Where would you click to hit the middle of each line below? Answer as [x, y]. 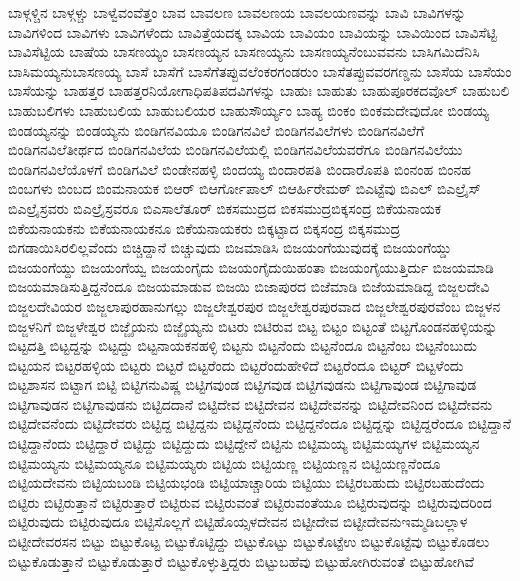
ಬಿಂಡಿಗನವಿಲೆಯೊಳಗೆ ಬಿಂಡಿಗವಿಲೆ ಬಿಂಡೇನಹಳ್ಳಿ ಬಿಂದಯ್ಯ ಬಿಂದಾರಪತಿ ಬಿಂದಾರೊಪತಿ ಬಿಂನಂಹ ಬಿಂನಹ [240, 168]
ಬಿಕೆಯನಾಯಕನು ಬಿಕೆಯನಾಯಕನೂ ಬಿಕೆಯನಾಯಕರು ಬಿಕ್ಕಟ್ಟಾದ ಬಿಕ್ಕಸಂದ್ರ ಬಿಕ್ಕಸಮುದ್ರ [204, 227]
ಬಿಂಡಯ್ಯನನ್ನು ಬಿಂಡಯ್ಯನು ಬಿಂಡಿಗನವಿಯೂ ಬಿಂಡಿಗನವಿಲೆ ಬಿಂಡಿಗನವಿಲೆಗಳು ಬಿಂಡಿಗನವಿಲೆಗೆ [216, 129]
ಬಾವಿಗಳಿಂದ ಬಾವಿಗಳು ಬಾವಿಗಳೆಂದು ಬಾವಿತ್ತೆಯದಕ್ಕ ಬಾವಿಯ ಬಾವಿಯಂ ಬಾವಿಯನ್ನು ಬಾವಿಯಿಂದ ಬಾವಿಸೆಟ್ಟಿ [252, 31]
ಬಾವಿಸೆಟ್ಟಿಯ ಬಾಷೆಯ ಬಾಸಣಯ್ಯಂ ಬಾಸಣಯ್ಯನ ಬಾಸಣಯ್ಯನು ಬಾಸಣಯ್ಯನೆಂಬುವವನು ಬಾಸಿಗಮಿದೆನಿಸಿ [244, 51]
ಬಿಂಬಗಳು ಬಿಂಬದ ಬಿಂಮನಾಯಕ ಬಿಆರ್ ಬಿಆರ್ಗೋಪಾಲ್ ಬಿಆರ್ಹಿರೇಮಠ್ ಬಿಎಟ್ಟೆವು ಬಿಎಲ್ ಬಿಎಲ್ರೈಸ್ [244, 188]
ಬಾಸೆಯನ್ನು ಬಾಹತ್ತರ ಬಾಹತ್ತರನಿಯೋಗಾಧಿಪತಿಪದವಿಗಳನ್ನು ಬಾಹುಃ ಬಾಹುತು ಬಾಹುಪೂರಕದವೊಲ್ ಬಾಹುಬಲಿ [259, 90]
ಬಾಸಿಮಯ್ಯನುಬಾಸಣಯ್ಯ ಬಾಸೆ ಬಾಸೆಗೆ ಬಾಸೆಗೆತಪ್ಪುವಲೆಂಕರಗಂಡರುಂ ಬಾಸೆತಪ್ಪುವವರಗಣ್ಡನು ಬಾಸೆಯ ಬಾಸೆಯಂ [260, 70]
